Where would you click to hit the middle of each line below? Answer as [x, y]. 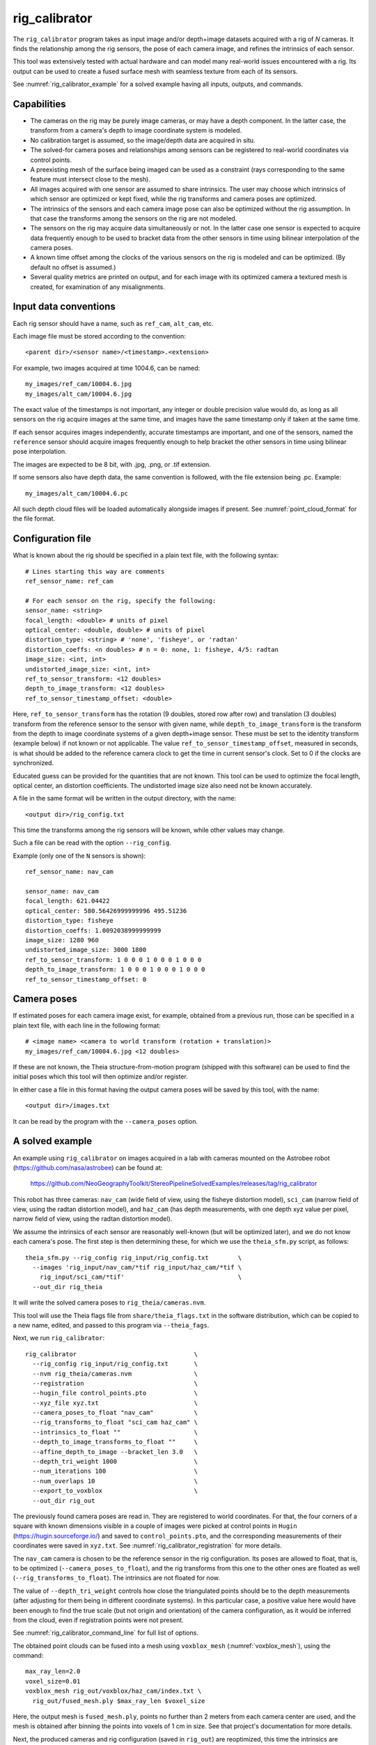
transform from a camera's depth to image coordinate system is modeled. [136, 131]
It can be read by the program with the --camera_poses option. [105, 1121]
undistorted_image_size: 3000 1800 [86, 950]
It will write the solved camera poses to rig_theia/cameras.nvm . [109, 1302]
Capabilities [39, 104]
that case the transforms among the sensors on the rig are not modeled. [134, 218]
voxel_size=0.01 [53, 1681]
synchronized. [33, 763]
